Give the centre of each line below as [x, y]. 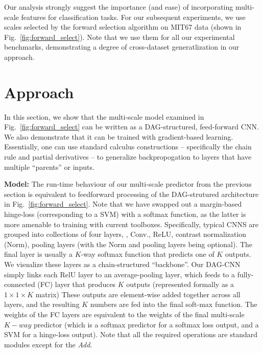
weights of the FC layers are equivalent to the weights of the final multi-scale [124, 314]
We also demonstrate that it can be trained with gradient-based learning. [119, 136]
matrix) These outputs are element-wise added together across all [138, 294]
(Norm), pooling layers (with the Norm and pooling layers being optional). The [128, 244]
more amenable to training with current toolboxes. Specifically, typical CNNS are [131, 224]
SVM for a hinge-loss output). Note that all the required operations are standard [131, 334]
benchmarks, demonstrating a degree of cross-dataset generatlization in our [122, 47]
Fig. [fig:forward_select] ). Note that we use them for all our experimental [119, 37]
